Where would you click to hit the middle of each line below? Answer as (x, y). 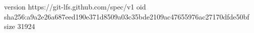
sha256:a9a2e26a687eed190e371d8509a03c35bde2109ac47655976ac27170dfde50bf (127, 16)
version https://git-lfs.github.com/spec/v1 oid (75, 6)
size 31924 (20, 26)
